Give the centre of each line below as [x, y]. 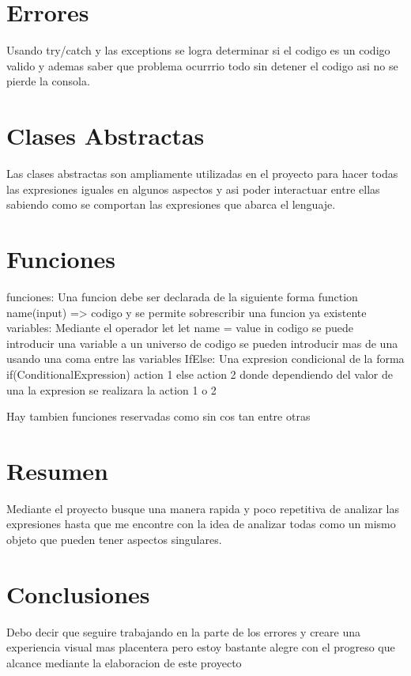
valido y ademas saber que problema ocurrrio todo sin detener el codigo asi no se [202, 65]
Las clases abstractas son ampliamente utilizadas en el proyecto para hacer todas [202, 174]
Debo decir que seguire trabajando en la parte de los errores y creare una [183, 631]
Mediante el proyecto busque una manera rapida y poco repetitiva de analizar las [203, 508]
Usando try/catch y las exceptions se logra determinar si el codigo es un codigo [198, 50]
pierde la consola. [48, 81]
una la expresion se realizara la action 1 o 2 [111, 389]
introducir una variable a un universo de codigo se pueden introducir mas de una [202, 343]
